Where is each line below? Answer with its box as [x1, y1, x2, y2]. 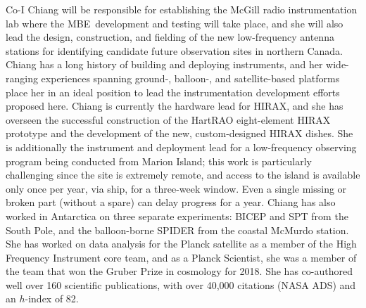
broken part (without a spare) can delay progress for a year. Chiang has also [6, 195, 336, 210]
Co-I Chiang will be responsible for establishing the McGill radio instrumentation [6, 2, 358, 16]
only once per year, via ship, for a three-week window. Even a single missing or [6, 181, 347, 195]
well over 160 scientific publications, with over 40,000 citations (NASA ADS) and [6, 277, 356, 292]
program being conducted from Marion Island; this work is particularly [6, 153, 312, 168]
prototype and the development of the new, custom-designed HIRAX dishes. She [6, 126, 353, 141]
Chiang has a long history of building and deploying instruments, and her [6, 57, 323, 72]
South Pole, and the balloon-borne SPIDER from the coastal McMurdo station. [6, 222, 349, 237]
